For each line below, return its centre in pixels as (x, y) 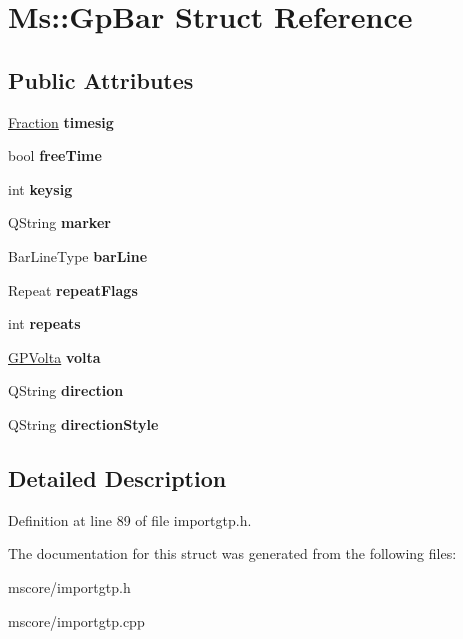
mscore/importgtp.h (69, 586)
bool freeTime (55, 155)
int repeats (44, 323)
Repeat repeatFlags (73, 289)
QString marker (59, 222)
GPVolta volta (54, 356)
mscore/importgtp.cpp (76, 620)
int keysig (40, 188)
